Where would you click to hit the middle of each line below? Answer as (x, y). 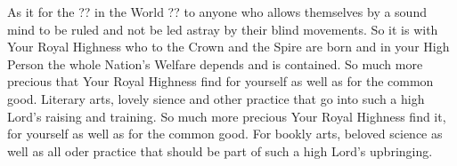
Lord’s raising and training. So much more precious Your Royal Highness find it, (227, 116)
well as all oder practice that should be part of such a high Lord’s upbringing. (220, 150)
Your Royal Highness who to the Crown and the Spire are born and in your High (228, 47)
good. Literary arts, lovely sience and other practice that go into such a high (216, 98)
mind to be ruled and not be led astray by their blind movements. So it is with (223, 29)
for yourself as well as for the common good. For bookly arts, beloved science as (225, 134)
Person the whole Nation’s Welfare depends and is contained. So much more (215, 63)
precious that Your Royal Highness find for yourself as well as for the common (220, 81)
